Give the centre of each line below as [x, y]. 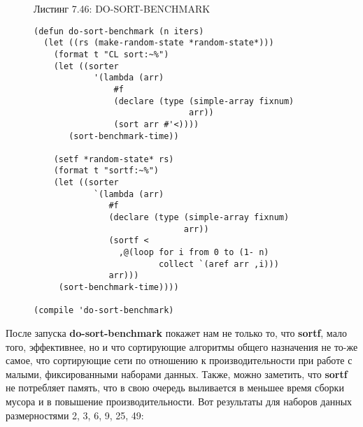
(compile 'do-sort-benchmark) [104, 311]
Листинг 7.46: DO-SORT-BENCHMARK [122, 8]
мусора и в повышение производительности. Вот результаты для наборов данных [179, 401]
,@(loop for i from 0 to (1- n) [194, 253]
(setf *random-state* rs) [114, 159]
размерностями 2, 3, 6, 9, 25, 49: [75, 415]
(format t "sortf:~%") [106, 171]
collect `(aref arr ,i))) [219, 264]
